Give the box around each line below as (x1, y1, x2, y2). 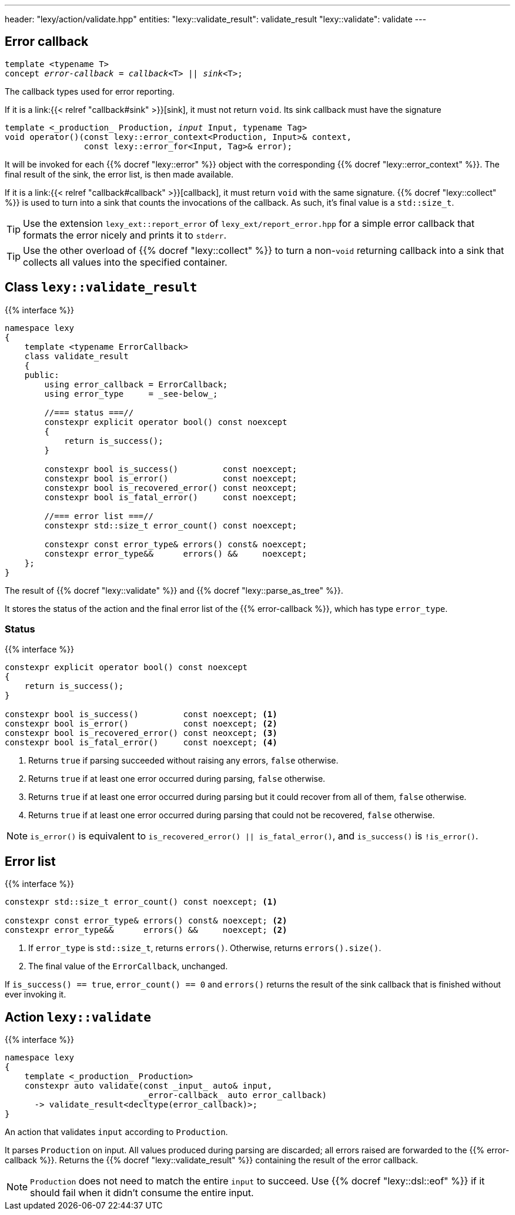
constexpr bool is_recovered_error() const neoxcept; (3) (5, 728, 277, 738)
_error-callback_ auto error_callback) (143, 1090, 327, 1100)
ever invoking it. (5, 989, 66, 1000)
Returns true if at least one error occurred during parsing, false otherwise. (28, 774, 326, 784)
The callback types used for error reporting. (5, 86, 175, 96)
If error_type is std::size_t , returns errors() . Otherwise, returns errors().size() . (28, 943, 382, 953)
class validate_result (24, 351, 129, 361)
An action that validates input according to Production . (5, 1127, 228, 1137)
